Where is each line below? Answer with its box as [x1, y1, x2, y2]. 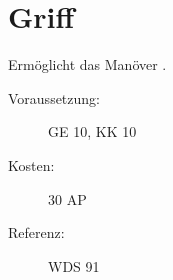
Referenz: [8, 222, 65, 243]
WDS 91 [48, 255, 100, 276]
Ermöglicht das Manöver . [8, 54, 167, 75]
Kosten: [8, 154, 55, 175]
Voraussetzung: [8, 87, 100, 108]
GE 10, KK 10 [48, 121, 137, 142]
